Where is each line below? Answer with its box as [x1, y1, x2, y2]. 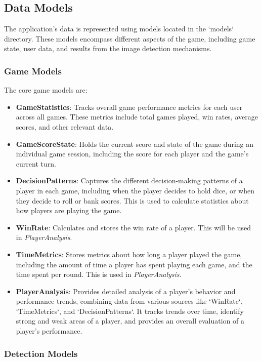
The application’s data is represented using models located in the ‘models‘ [4, 23, 234, 34]
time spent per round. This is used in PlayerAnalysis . [16, 269, 182, 279]
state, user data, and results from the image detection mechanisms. [4, 43, 212, 54]
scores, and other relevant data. [16, 121, 114, 132]
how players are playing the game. [16, 205, 122, 216]
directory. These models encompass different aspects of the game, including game [4, 33, 255, 44]
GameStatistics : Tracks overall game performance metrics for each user [16, 101, 243, 112]
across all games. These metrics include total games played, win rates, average [16, 111, 258, 122]
